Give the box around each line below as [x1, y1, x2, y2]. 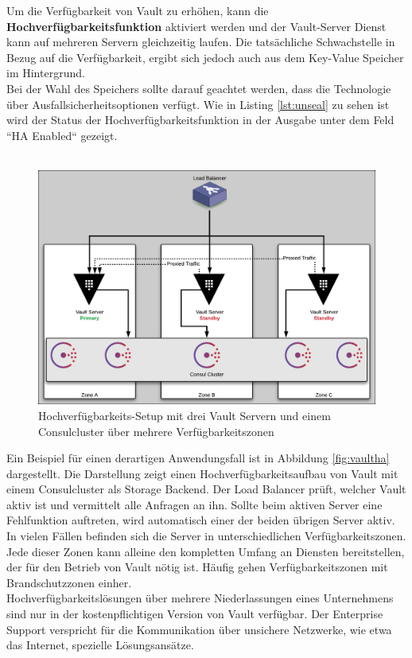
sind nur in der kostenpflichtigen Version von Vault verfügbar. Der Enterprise [6, 605, 383, 622]
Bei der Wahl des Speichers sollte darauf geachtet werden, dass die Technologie [6, 80, 391, 96]
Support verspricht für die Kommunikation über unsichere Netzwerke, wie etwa [6, 621, 392, 637]
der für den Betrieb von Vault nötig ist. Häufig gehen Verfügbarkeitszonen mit [6, 559, 388, 575]
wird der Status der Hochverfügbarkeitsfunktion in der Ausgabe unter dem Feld [6, 111, 395, 128]
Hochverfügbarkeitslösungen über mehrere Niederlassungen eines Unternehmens [6, 590, 394, 606]
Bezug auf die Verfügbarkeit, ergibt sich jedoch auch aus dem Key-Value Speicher [6, 49, 404, 65]
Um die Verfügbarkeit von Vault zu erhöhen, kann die [6, 2, 269, 18]
